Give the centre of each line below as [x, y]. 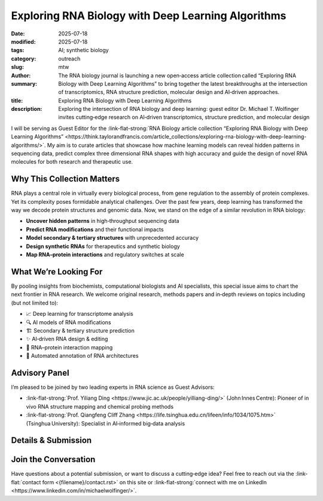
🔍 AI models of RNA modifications [68, 322]
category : [24, 58]
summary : [24, 83]
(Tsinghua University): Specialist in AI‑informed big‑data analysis [106, 423]
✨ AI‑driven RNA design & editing [67, 339]
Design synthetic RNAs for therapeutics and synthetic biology [103, 246]
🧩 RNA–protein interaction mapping [69, 347]
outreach [69, 58]
